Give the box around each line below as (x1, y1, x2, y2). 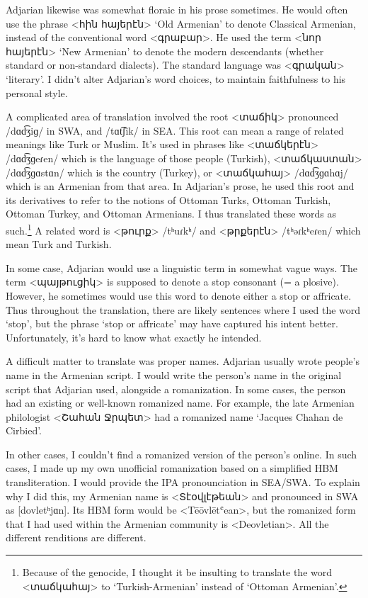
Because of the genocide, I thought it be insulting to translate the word (22, 565, 333, 580)
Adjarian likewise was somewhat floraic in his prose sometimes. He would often (6, 2, 348, 16)
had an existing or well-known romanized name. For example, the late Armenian (6, 395, 355, 410)
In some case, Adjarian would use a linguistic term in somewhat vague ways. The (6, 260, 358, 275)
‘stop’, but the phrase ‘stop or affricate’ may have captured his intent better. (6, 316, 338, 331)
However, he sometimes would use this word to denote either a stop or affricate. (6, 288, 352, 303)
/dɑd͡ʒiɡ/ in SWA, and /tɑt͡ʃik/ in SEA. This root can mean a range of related (6, 123, 344, 137)
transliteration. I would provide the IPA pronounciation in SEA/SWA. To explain (6, 475, 360, 490)
